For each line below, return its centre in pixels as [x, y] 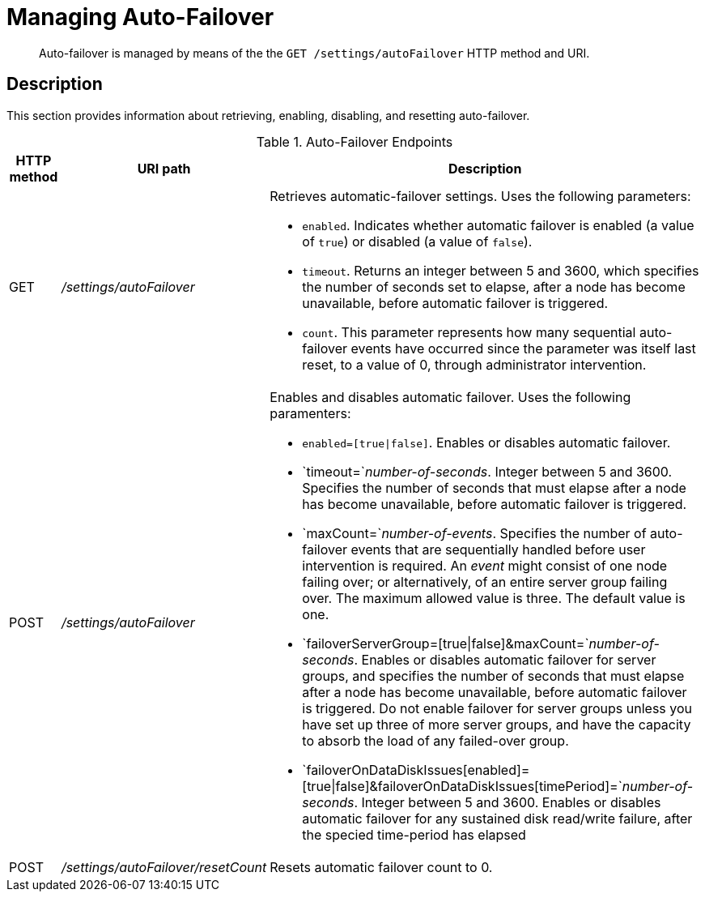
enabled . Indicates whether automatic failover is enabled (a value [498, 225]
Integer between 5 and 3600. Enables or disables [511, 802]
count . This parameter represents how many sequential [469, 332]
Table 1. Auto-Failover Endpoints [355, 141]
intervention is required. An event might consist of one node [485, 565]
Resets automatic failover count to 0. [381, 867]
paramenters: [310, 413]
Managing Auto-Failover [140, 17]
